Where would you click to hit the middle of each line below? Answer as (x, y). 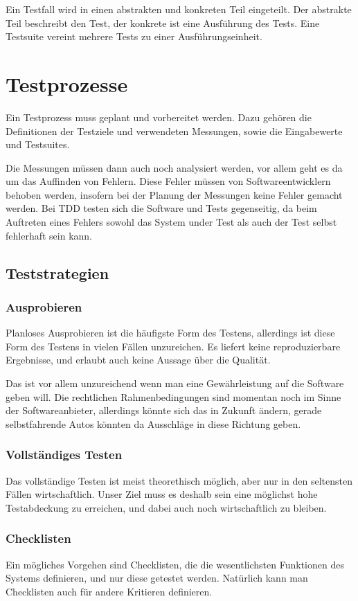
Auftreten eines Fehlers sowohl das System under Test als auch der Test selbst (171, 222)
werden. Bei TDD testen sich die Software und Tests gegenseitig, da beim (161, 208)
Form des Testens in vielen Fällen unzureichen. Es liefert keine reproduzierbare (173, 346)
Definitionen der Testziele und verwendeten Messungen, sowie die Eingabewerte (174, 131)
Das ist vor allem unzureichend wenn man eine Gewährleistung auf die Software (175, 383)
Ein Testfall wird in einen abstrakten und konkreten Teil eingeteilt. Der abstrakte (179, 9)
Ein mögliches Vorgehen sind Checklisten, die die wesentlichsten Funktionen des (175, 564)
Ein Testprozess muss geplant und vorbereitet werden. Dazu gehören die (159, 117)
